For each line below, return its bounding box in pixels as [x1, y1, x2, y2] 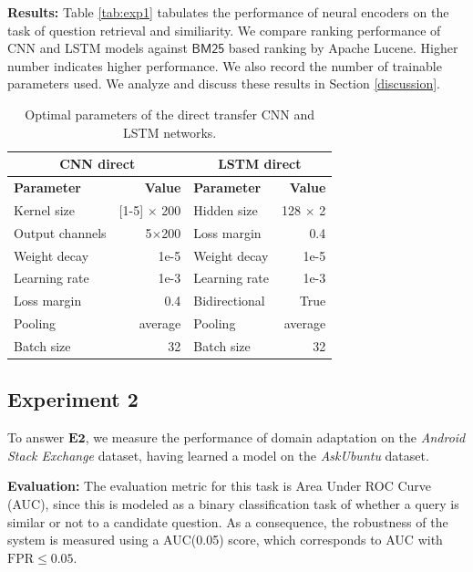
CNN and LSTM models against [7, 38, 188, 57]
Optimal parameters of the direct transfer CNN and [25, 104, 314, 123]
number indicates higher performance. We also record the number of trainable [7, 56, 442, 75]
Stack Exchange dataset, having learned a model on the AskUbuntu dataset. [7, 445, 429, 464]
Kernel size [14, 200, 75, 219]
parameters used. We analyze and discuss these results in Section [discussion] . [7, 74, 441, 93]
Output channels [14, 223, 107, 242]
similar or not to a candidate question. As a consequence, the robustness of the [7, 512, 448, 531]
